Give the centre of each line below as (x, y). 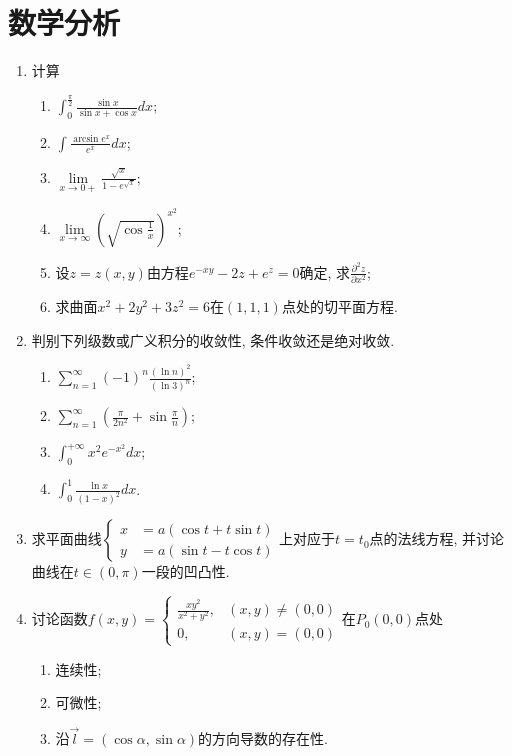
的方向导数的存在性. (263, 737)
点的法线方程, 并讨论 (437, 538)
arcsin (86, 139)
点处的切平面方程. (339, 306)
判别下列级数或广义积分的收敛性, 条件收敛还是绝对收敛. (213, 339)
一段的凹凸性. (185, 571)
